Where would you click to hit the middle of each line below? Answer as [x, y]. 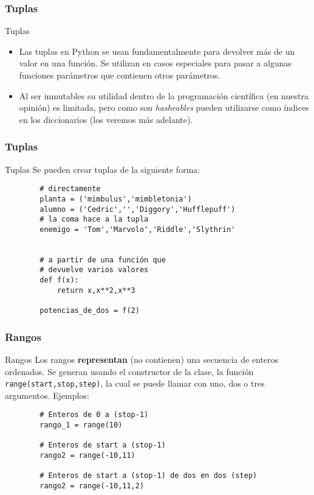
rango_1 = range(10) [81, 425]
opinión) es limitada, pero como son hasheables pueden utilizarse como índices [164, 107]
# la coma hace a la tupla [94, 219]
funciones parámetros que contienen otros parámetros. [120, 75]
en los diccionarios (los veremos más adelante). [106, 119]
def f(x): [59, 280]
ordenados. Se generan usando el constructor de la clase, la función [129, 371]
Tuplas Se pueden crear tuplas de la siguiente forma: [103, 169]
